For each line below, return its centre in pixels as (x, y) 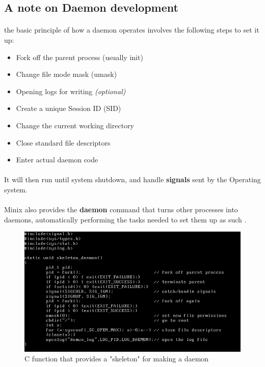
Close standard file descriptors (63, 142)
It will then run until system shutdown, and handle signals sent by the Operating (132, 179)
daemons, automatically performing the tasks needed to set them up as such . (125, 219)
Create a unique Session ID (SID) (69, 108)
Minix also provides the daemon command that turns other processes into (121, 209)
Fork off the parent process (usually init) (79, 57)
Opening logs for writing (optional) (71, 91)
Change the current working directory (75, 125)
